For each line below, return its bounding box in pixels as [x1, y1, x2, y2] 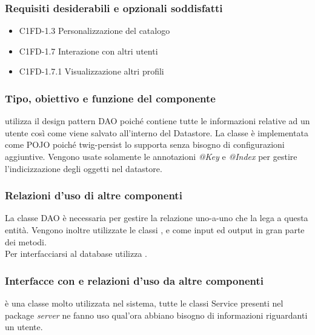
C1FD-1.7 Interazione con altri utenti [19, 44, 158, 57]
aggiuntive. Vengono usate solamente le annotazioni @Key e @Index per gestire [5, 150, 297, 162]
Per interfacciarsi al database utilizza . [5, 247, 147, 260]
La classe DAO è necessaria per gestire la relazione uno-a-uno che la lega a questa [5, 211, 308, 224]
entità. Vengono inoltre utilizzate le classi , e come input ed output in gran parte [5, 224, 305, 236]
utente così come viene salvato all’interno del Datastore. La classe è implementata [5, 126, 308, 139]
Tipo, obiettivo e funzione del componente [5, 90, 216, 105]
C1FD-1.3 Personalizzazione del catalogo [19, 24, 170, 37]
